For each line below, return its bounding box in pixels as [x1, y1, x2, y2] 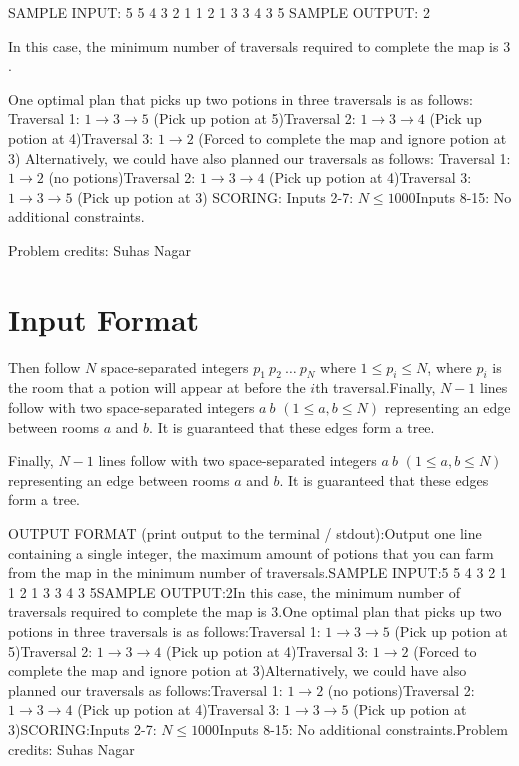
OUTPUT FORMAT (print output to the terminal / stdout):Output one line [8, 523, 482, 544]
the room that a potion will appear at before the [8, 377, 306, 398]
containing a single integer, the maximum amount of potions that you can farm [8, 542, 494, 563]
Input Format [8, 298, 200, 339]
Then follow [8, 356, 81, 377]
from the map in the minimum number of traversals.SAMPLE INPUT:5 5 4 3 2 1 [8, 562, 507, 583]
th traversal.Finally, [315, 377, 436, 398]
